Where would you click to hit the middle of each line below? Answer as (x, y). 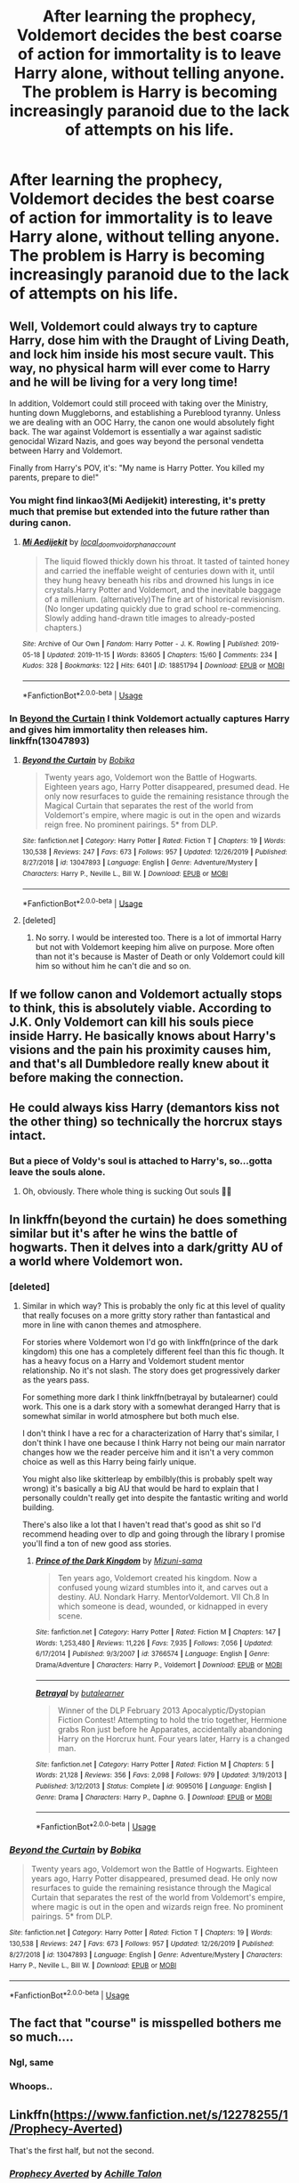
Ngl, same (32, 2062)
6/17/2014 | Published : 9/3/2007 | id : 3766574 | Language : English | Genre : (152, 1654)
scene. (70, 1616)
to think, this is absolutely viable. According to (141, 1008)
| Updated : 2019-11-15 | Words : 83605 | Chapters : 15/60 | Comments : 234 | (160, 655)
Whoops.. (31, 2086)
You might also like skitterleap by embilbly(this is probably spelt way (147, 1479)
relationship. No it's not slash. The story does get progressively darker (151, 1371)
